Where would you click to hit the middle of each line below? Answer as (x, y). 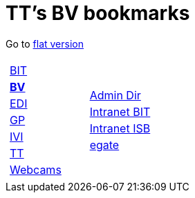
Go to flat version (45, 43)
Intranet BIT (120, 111)
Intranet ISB (120, 128)
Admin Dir (115, 95)
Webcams (36, 169)
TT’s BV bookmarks (98, 13)
